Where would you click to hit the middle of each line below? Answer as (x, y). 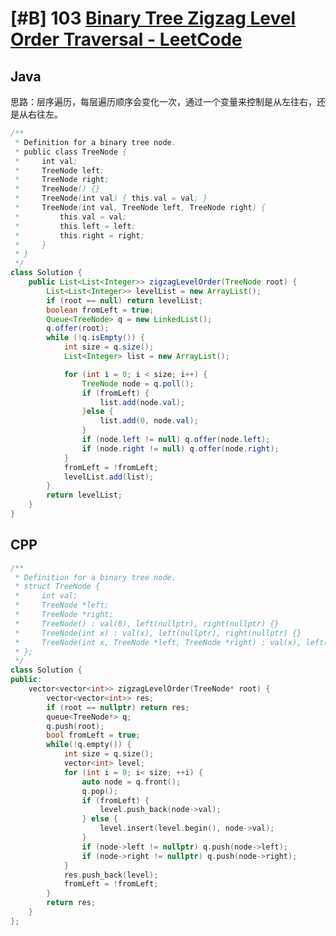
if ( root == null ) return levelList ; (124, 300)
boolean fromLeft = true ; (100, 310)
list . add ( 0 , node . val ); (149, 421)
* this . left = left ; (75, 226)
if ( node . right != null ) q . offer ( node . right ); (180, 448)
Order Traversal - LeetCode (126, 39)
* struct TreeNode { (57, 587)
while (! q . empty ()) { (89, 745)
